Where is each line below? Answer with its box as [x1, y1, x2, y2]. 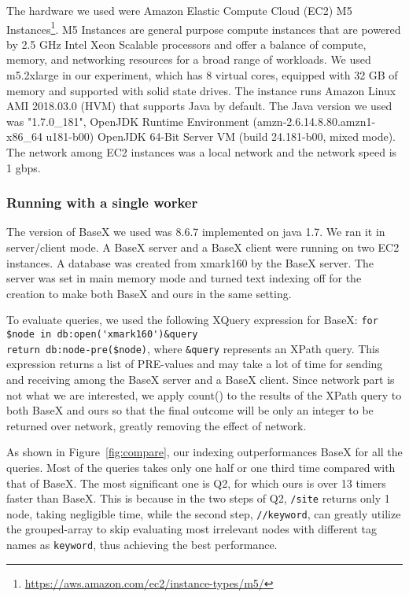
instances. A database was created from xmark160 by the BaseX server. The [6, 254, 374, 271]
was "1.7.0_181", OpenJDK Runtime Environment [6, 112, 249, 129]
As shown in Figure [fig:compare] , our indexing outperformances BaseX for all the [6, 444, 403, 460]
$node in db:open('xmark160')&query [6, 329, 198, 341]
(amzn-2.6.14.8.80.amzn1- [252, 112, 376, 129]
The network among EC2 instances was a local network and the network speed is [6, 144, 397, 160]
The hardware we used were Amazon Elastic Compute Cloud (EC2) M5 [6, 2, 352, 18]
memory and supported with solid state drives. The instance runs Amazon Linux [6, 82, 396, 98]
